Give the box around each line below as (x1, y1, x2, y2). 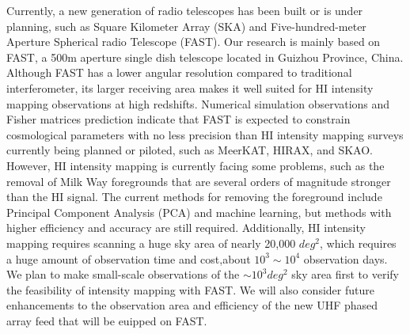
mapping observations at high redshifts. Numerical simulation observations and (6, 95, 390, 112)
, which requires (320, 234, 397, 251)
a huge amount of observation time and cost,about (6, 250, 251, 267)
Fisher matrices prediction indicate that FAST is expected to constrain (6, 111, 351, 127)
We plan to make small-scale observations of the (6, 266, 240, 283)
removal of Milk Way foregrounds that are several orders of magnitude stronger (6, 173, 391, 189)
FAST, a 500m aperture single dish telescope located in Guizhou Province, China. (6, 48, 404, 65)
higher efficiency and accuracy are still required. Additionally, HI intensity (6, 219, 366, 236)
